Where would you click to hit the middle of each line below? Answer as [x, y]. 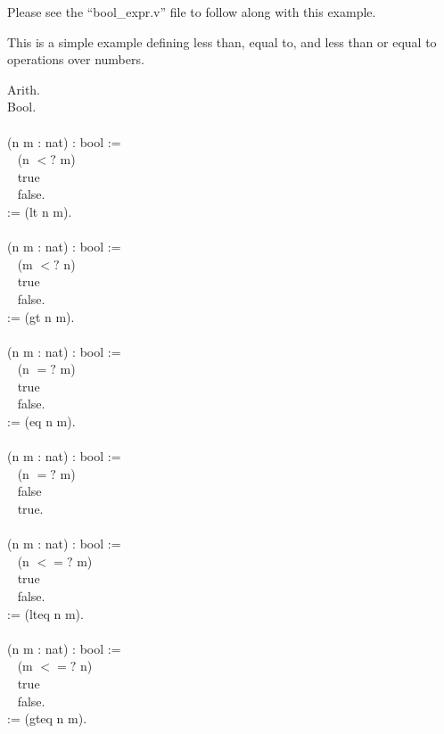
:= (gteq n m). [47, 718]
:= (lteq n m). [45, 613]
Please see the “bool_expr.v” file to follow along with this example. [192, 12]
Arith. [24, 89]
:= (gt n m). [41, 316]
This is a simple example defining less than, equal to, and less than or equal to [222, 41]
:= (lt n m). [40, 211]
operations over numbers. [76, 59]
